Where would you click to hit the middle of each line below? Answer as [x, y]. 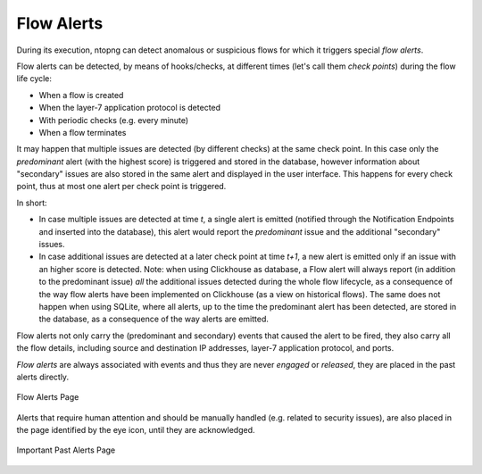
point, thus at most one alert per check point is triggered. [121, 187]
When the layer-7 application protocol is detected [130, 108]
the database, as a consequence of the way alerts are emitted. [154, 319]
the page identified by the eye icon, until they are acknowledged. [136, 430]
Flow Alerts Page [48, 397]
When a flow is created [81, 95]
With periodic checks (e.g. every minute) [114, 120]
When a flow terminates [83, 132]
